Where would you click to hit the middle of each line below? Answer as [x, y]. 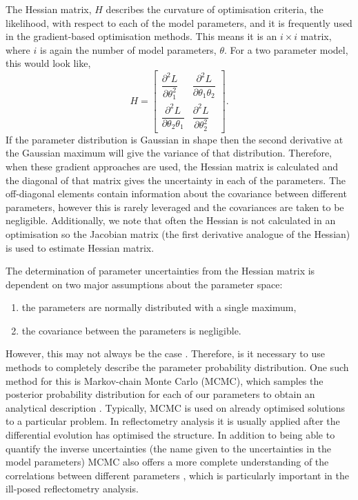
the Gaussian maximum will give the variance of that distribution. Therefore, [169, 153]
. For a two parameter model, [286, 49]
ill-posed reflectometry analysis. [72, 489]
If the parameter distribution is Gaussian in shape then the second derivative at [175, 139]
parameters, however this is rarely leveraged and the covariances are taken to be [175, 207]
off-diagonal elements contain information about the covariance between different [176, 193]
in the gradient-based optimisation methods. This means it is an [141, 36]
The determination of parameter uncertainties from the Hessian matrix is [160, 271]
